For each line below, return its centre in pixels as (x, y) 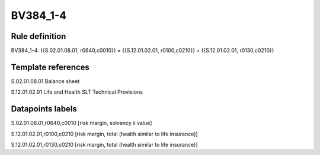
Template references (50, 67)
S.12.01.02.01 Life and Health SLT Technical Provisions (77, 92)
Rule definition (39, 36)
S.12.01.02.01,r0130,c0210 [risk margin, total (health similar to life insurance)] (104, 145)
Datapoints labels (44, 109)
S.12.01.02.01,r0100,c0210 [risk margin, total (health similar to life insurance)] (104, 134)
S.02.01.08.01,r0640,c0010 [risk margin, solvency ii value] (81, 123)
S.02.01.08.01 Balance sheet (45, 81)
